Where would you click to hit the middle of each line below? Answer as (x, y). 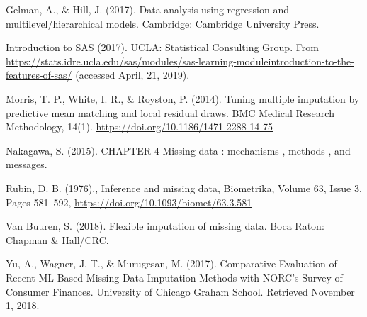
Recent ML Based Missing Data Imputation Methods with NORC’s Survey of (174, 277)
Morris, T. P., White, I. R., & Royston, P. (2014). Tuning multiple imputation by (183, 98)
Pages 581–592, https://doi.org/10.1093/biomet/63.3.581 (129, 202)
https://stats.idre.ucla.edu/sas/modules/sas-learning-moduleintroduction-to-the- (180, 61)
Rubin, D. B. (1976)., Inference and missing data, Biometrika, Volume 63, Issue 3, (184, 188)
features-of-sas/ (39, 75)
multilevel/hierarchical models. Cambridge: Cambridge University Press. (163, 23)
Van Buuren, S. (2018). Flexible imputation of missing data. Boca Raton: (165, 226)
